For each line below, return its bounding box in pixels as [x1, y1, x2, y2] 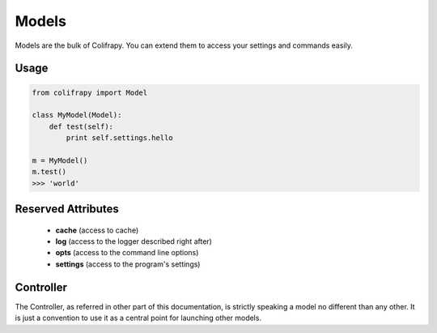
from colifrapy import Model [32, 88, 148, 97]
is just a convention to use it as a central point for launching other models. [15, 313, 262, 323]
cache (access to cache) [55, 225, 139, 235]
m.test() [32, 167, 67, 177]
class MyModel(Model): [32, 110, 122, 120]
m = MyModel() [32, 156, 88, 165]
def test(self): [49, 122, 113, 131]
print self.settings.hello [66, 134, 173, 143]
